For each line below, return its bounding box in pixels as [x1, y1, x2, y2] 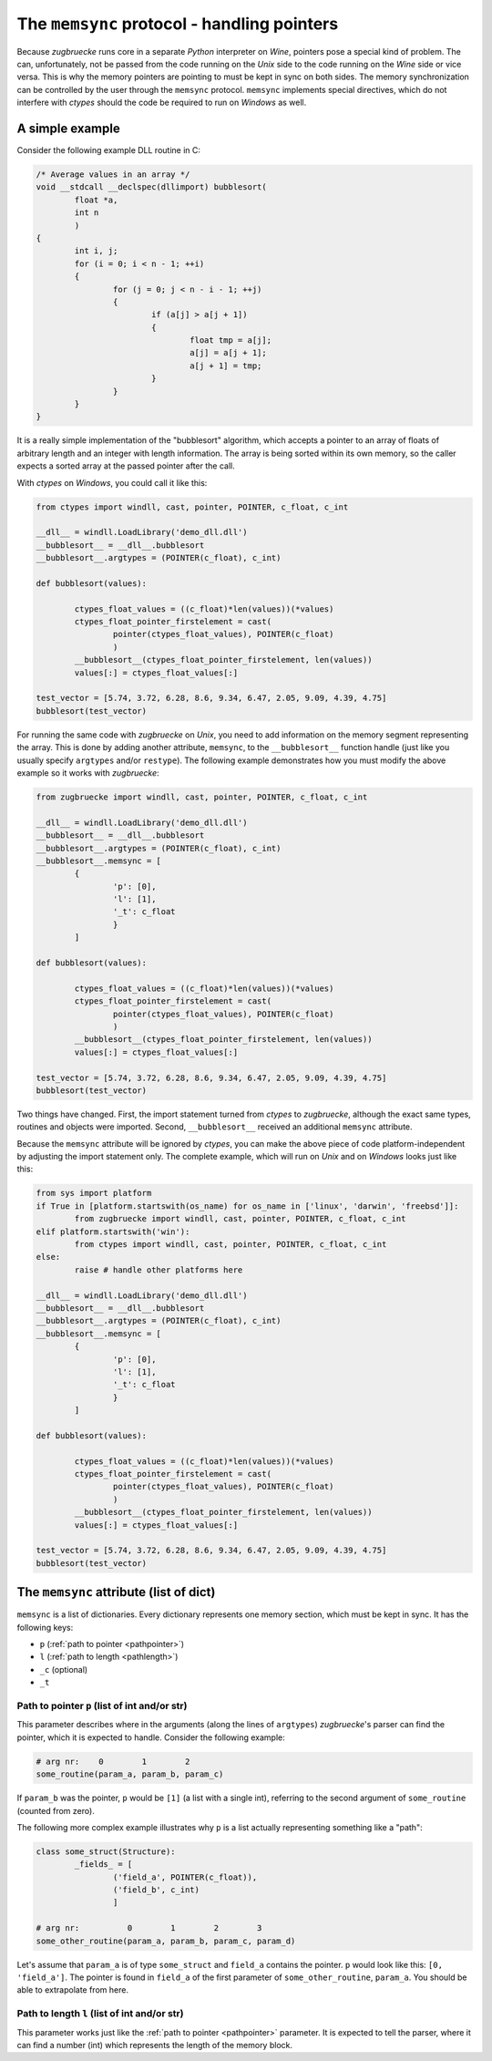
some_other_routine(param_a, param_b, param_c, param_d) [36, 1935, 296, 1946]
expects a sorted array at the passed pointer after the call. [16, 460, 236, 471]
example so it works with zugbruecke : [16, 767, 159, 778]
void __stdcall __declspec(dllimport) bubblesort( [36, 182, 268, 192]
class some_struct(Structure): [36, 1846, 177, 1857]
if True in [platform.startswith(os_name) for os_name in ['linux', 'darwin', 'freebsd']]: [36, 1201, 459, 1211]
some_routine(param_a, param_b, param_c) [36, 1769, 224, 1779]
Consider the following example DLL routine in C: [16, 145, 200, 156]
